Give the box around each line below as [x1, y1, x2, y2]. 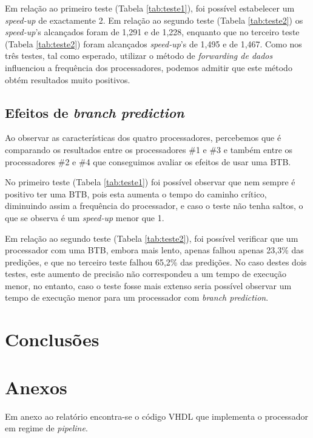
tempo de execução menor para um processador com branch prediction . [5, 291, 269, 304]
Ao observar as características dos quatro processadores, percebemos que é [5, 131, 281, 144]
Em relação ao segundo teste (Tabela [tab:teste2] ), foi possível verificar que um [5, 231, 298, 244]
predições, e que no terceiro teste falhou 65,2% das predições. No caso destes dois [5, 255, 307, 268]
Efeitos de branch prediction [5, 103, 184, 121]
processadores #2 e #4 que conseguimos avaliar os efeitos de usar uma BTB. [5, 155, 291, 168]
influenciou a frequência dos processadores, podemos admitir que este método [5, 61, 292, 74]
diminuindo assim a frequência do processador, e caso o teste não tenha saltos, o [5, 199, 303, 212]
